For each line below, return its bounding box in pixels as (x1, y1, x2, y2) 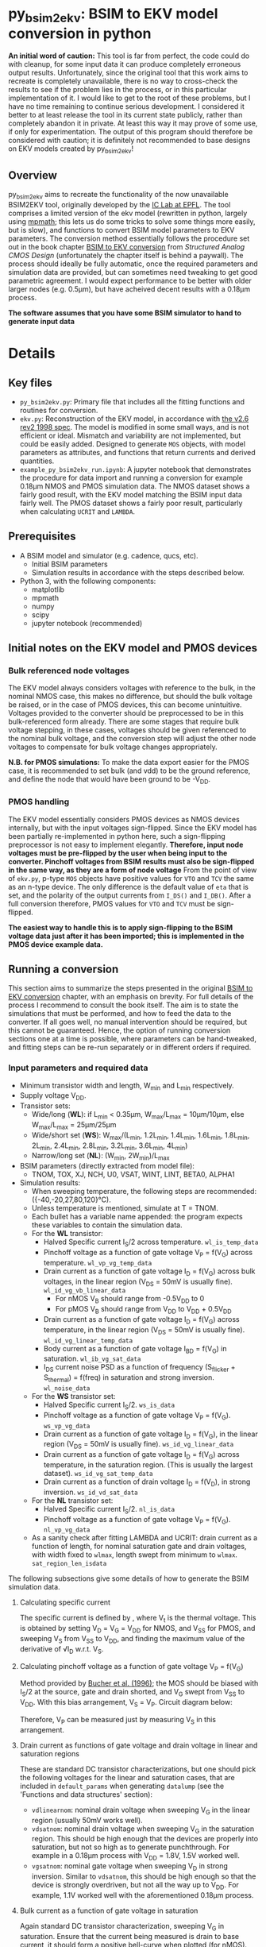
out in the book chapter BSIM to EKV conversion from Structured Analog (8, 241, 245, 251)
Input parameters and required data (8, 1062, 148, 1073)
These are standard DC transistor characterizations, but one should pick (19, 1764, 256, 1774)
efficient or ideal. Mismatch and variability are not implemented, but (19, 431, 241, 440)
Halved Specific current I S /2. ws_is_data (43, 1400, 175, 1411)
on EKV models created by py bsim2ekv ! (8, 144, 133, 155)
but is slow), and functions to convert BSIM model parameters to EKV (8, 225, 235, 234)
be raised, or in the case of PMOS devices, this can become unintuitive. (8, 700, 242, 709)
